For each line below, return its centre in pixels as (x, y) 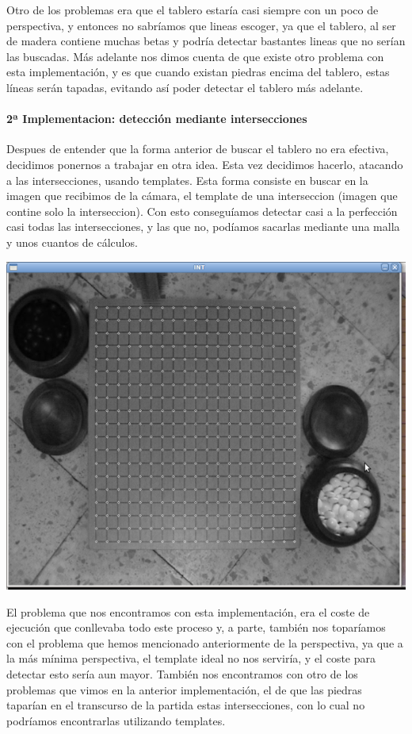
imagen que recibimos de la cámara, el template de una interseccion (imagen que (202, 196)
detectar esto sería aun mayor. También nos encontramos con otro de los (182, 673)
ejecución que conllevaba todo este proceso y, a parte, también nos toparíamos (196, 627)
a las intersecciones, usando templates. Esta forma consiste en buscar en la (187, 180)
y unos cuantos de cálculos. (72, 242)
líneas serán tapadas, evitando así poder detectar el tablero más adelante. (185, 87)
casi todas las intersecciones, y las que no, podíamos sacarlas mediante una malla (203, 227)
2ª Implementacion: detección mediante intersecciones (157, 119)
